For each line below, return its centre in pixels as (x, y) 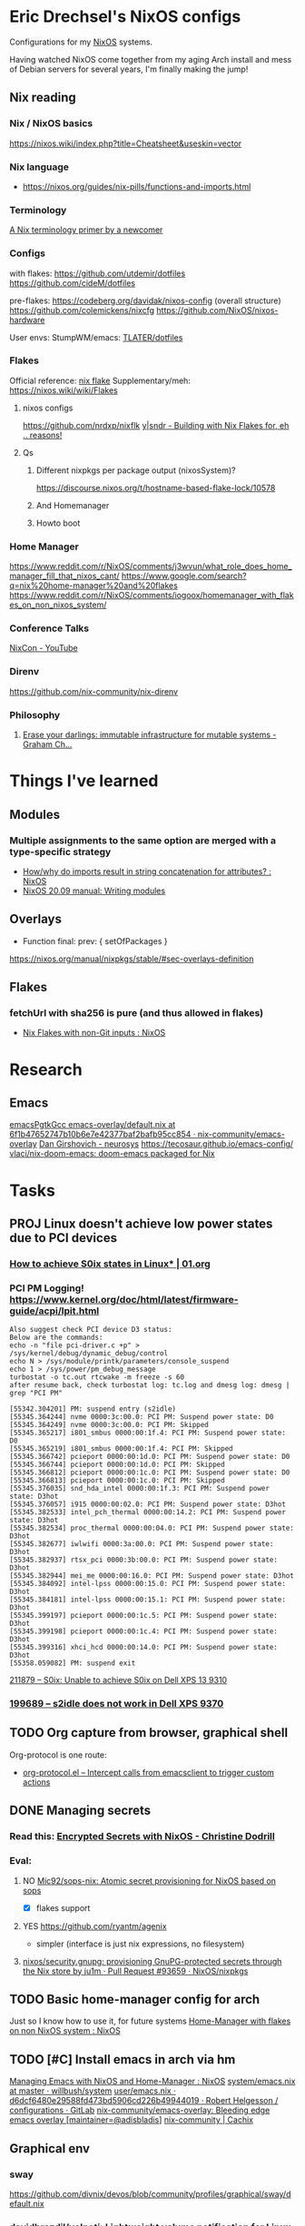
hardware (27, 320)
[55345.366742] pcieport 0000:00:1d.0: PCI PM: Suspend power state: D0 (150, 1457)
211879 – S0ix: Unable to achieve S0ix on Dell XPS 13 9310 (118, 1680)
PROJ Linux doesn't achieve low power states (141, 1223)
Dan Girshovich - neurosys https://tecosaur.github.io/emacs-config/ (166, 1144)
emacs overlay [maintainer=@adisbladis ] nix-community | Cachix (132, 2120)
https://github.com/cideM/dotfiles (73, 282)
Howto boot (58, 523)
